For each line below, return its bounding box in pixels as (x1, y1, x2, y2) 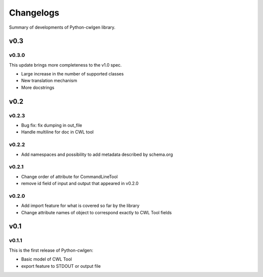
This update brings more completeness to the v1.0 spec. (9, 62, 122, 68)
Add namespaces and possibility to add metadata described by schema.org (21, 151, 173, 157)
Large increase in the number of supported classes (21, 71, 124, 77)
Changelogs (9, 7, 59, 18)
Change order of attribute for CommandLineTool (21, 173, 118, 180)
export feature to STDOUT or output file (21, 263, 101, 269)
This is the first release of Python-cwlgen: (9, 247, 94, 253)
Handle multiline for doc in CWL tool (21, 129, 94, 135)
